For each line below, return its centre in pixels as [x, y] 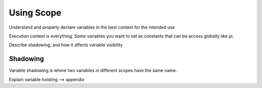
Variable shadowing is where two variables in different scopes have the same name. [93, 70]
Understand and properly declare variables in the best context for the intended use [92, 27]
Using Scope [35, 13]
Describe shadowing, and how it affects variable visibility [66, 45]
